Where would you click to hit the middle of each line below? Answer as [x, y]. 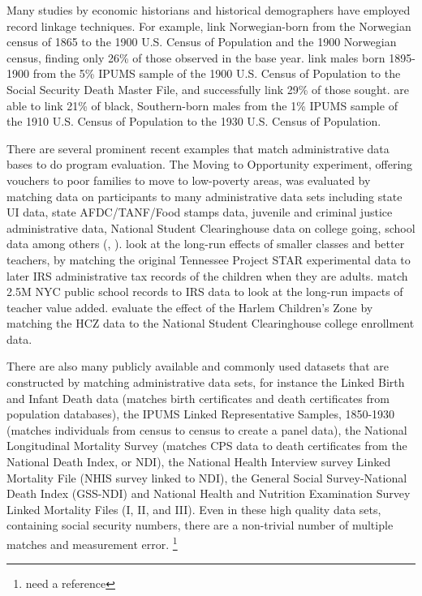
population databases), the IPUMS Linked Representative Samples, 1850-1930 [201, 414]
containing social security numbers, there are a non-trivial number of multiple [200, 525]
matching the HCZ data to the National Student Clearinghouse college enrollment [211, 323]
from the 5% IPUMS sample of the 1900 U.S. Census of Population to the [217, 73]
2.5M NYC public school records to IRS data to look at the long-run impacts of [205, 292]
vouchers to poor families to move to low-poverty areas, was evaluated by [189, 180]
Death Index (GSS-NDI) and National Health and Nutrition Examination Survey [209, 493]
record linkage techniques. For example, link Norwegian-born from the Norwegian [209, 26]
